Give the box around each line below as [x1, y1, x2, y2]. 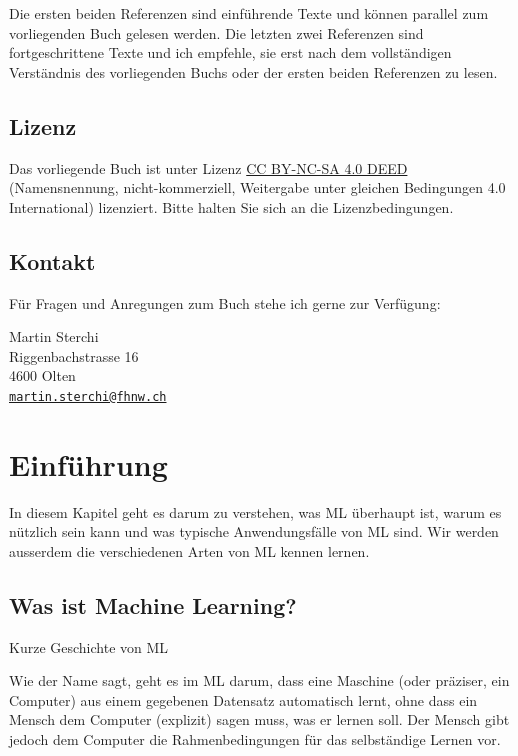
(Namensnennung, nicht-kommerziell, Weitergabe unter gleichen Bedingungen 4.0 [9, 177, 506, 198]
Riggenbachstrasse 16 [9, 345, 139, 366]
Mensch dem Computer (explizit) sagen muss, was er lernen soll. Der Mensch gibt [9, 709, 510, 730]
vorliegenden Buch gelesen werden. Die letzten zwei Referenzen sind [9, 22, 424, 43]
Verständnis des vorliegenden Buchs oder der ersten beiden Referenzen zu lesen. [9, 61, 498, 82]
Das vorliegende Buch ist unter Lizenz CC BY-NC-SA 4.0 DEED [9, 157, 408, 178]
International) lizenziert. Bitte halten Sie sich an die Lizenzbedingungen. [9, 196, 454, 217]
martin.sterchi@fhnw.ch [9, 389, 167, 404]
